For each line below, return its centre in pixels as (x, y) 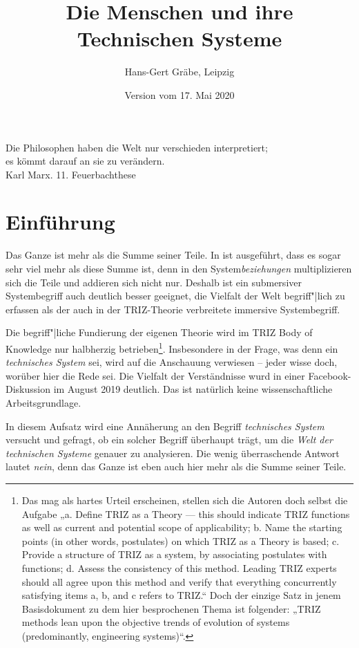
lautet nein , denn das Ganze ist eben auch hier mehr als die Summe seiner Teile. (176, 466)
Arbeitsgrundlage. (43, 402)
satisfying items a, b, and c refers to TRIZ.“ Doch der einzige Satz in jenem (181, 595)
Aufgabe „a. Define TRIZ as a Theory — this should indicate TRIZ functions (186, 513)
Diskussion (28, 389)
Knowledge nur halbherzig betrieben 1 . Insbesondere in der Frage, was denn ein (172, 347)
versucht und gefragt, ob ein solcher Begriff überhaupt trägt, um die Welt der (169, 439)
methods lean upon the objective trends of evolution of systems (156, 622)
